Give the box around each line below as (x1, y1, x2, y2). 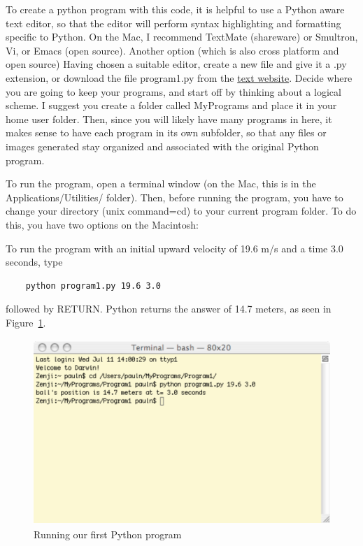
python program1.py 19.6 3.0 (25, 280, 161, 291)
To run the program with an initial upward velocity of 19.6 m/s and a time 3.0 (6, 240, 343, 255)
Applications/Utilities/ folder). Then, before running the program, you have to (6, 189, 343, 204)
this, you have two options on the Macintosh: (6, 217, 199, 231)
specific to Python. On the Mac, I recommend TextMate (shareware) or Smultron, (6, 29, 358, 44)
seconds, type (6, 254, 63, 269)
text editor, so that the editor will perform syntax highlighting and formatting (6, 15, 341, 30)
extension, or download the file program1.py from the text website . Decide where (6, 70, 353, 85)
